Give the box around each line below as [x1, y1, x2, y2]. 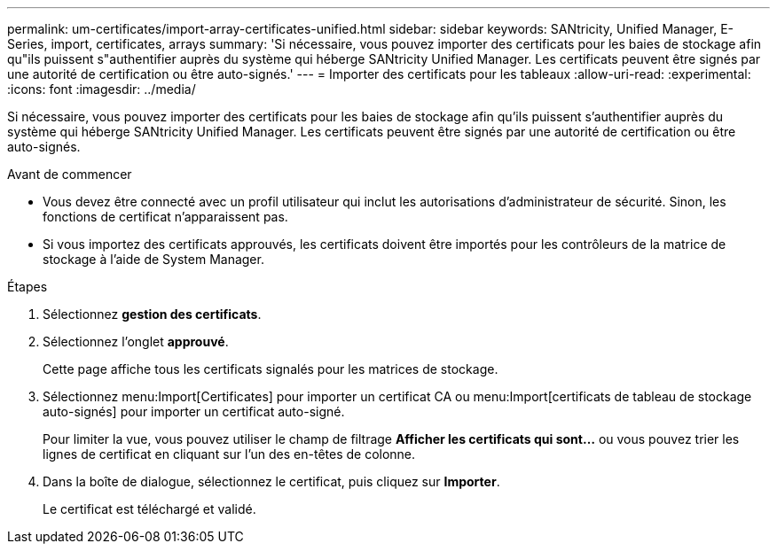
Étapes [7, 279, 48, 294]
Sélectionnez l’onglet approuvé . [43, 334, 229, 349]
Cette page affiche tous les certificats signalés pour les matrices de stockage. [43, 361, 498, 376]
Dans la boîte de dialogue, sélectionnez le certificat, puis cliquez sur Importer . [43, 474, 500, 489]
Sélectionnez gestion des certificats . [43, 307, 262, 322]
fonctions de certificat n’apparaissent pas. [43, 209, 288, 224]
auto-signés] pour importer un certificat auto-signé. [43, 404, 345, 419]
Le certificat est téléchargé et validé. [43, 501, 256, 516]
